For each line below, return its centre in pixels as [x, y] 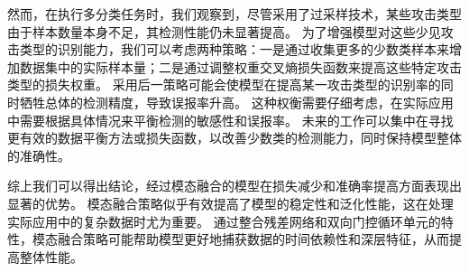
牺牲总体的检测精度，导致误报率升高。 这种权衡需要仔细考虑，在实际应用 [236, 102]
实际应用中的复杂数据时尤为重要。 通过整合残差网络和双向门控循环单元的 [224, 221]
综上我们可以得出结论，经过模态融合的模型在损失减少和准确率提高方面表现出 [234, 186]
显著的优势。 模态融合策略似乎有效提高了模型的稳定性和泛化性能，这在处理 [230, 203]
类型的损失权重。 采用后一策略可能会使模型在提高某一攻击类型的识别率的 [224, 84]
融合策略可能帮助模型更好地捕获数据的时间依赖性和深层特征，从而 [253, 239]
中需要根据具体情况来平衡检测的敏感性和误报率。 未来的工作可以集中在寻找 [230, 120]
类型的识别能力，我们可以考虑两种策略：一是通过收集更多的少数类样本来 [234, 49]
